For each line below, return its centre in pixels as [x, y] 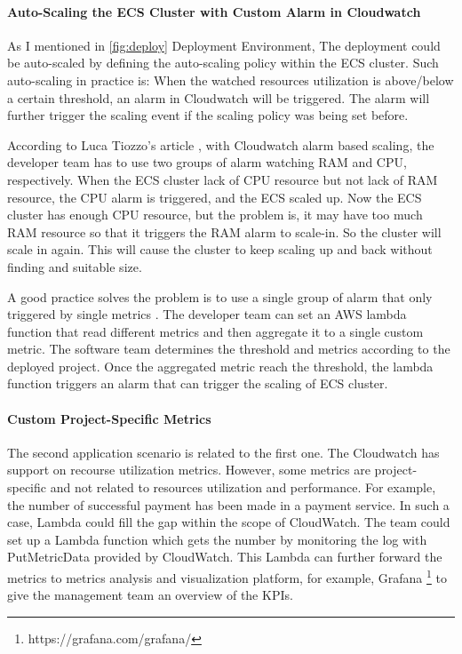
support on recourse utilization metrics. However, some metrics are [189, 470]
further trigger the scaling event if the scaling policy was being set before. [208, 115]
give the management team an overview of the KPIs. [150, 595]
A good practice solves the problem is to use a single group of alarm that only [220, 296]
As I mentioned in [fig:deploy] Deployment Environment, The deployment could [224, 45]
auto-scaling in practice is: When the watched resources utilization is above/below [231, 80]
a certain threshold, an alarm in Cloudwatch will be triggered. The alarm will [219, 97]
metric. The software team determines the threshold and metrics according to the [229, 349]
